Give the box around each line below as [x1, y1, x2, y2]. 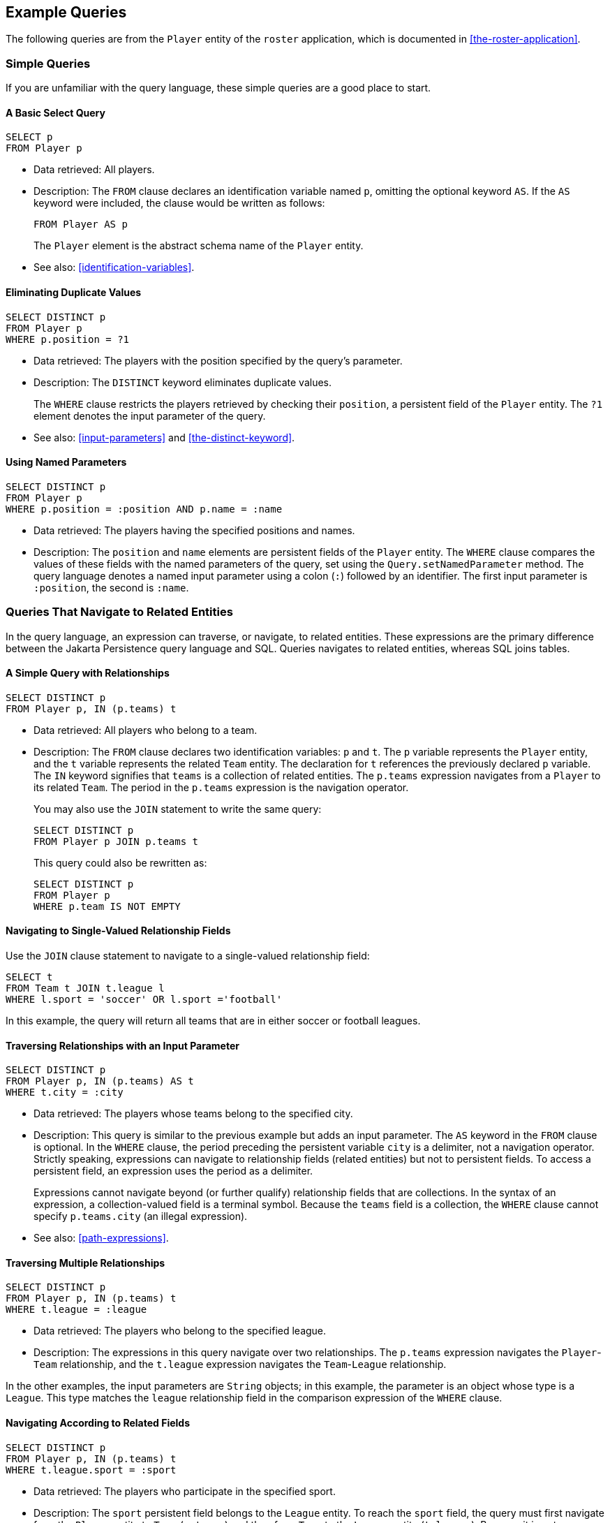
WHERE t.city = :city [6, 1087, 124, 1098]
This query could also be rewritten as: [34, 856, 207, 869]
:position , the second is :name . [34, 581, 189, 594]
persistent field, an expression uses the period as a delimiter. [34, 1165, 313, 1177]
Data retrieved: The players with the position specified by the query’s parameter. [34, 354, 403, 367]
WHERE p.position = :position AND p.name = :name [6, 503, 283, 515]
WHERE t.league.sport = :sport [6, 1464, 177, 1476]
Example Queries [6, 3, 127, 21]
